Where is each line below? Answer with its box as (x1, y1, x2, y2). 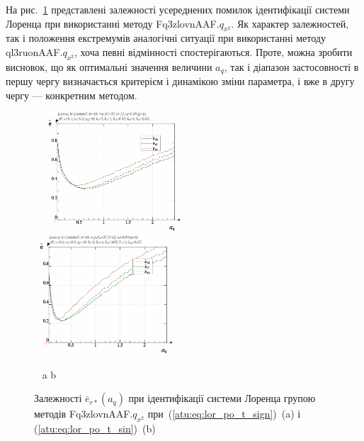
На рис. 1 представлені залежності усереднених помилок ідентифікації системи (6, 2, 350, 16)
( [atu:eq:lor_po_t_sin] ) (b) (34, 421, 156, 436)
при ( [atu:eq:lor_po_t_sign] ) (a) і (147, 406, 301, 421)
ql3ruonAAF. (6, 44, 63, 59)
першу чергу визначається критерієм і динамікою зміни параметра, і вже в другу (6, 74, 355, 89)
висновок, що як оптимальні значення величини (6, 59, 212, 74)
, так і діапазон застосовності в (224, 59, 359, 74)
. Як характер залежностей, (231, 16, 349, 30)
